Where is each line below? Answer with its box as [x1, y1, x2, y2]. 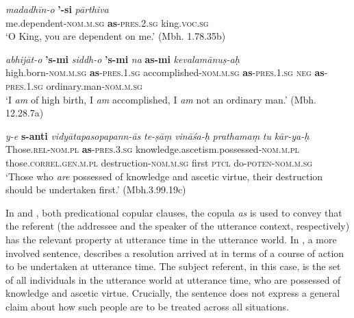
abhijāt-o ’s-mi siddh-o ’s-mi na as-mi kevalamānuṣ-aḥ [5, 51, 240, 66]
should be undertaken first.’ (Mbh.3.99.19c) [5, 182, 186, 197]
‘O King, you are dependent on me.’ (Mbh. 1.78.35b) [5, 29, 226, 43]
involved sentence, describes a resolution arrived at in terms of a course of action [5, 245, 344, 260]
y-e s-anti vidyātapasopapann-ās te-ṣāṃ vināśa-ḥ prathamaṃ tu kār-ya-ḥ [5, 128, 309, 143]
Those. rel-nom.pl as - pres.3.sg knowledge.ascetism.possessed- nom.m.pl [5, 142, 299, 156]
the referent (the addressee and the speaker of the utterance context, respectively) [5, 219, 350, 233]
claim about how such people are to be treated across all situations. [5, 299, 289, 313]
